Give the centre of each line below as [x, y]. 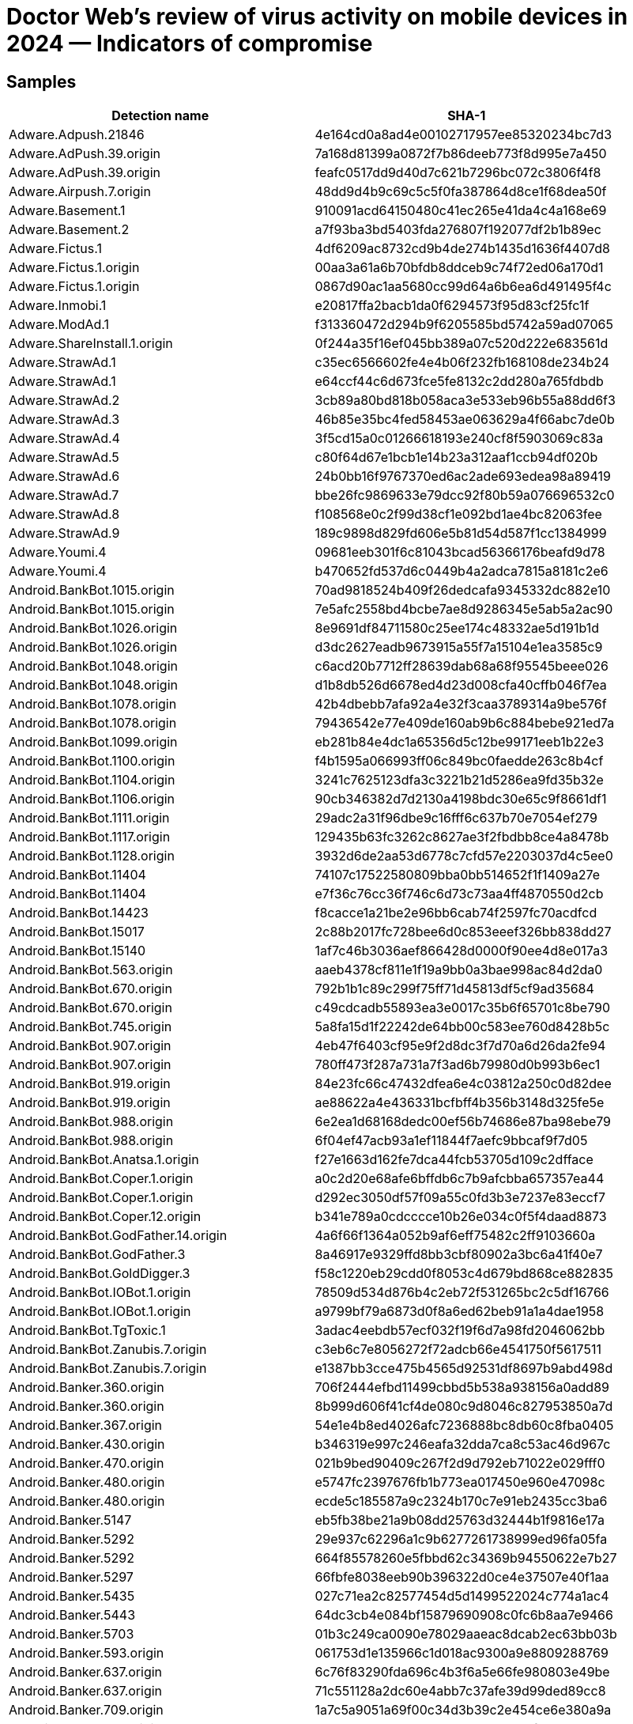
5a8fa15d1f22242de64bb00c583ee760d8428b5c [462, 1027]
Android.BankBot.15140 [77, 951]
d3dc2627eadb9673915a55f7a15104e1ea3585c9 [459, 647]
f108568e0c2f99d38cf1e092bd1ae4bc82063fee [458, 514]
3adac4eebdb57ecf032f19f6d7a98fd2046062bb [460, 1331]
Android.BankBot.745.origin [90, 1027]
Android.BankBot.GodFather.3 [97, 1255]
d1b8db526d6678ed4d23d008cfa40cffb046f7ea [461, 685]
